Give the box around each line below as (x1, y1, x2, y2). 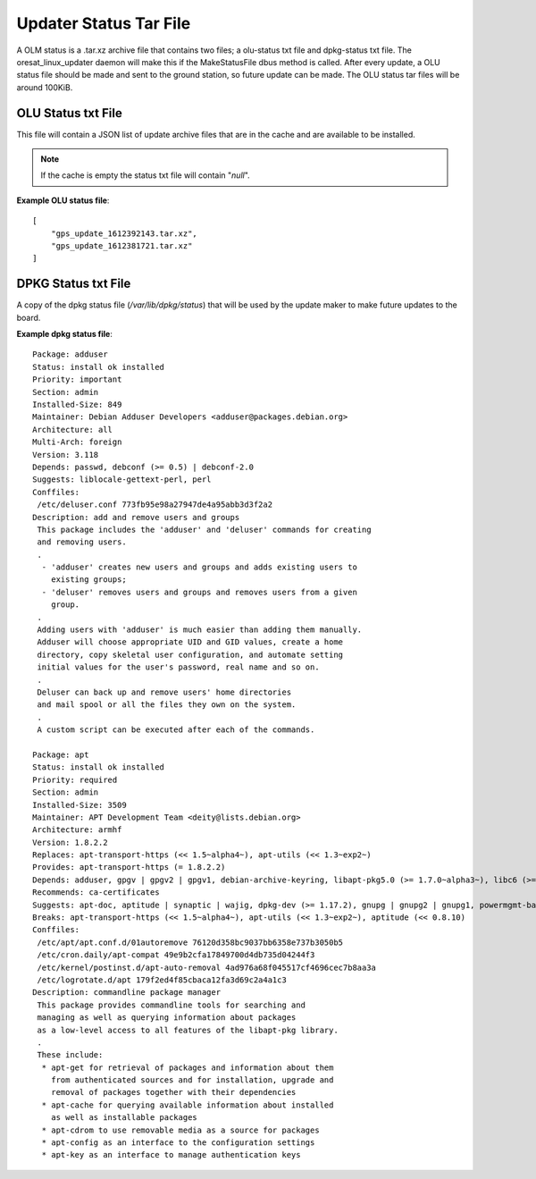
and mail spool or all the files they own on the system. (37, 700, 297, 710)
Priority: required (32, 774, 118, 785)
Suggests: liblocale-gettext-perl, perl (32, 475, 212, 484)
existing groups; (50, 575, 127, 585)
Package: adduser (32, 349, 108, 359)
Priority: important (32, 375, 122, 384)
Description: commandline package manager (32, 988, 222, 998)
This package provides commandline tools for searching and (37, 999, 306, 1010)
